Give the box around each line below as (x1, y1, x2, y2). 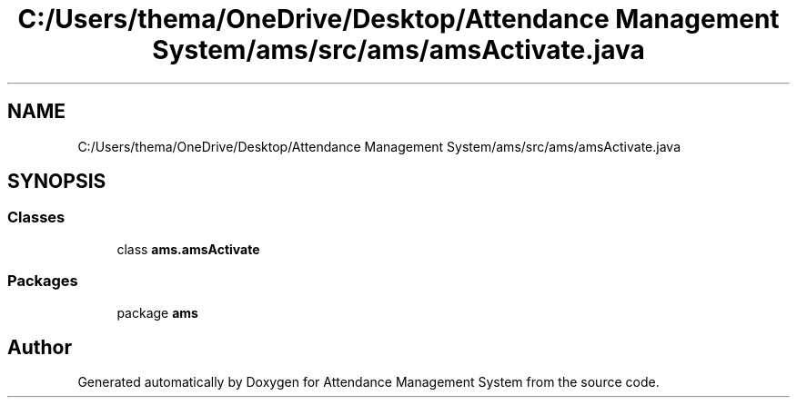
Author (7, 335, 72, 359)
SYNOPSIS (7, 170, 106, 193)
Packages (7, 272, 78, 291)
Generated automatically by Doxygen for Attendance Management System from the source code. (77, 374, 660, 390)
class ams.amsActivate (116, 241, 260, 257)
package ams (116, 304, 198, 321)
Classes (7, 208, 66, 227)
